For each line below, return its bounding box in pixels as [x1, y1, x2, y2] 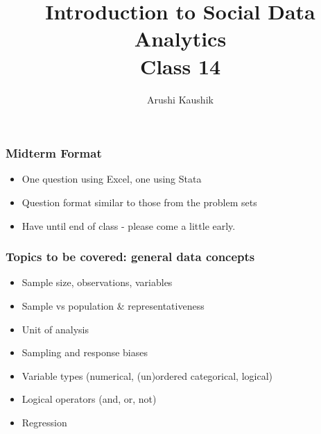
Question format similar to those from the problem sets [21, 194, 257, 209]
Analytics [134, 24, 227, 53]
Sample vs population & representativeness [21, 298, 205, 312]
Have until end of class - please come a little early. [21, 218, 236, 233]
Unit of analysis [21, 322, 89, 336]
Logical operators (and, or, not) [21, 392, 157, 406]
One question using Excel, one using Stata [21, 172, 202, 186]
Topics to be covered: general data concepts [6, 248, 255, 265]
